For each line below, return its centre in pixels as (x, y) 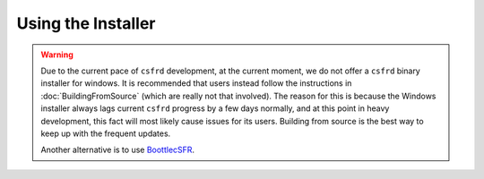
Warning (57, 55)
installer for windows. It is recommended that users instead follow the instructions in (196, 83)
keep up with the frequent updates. (106, 133)
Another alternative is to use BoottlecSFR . (118, 150)
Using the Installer (86, 23)
